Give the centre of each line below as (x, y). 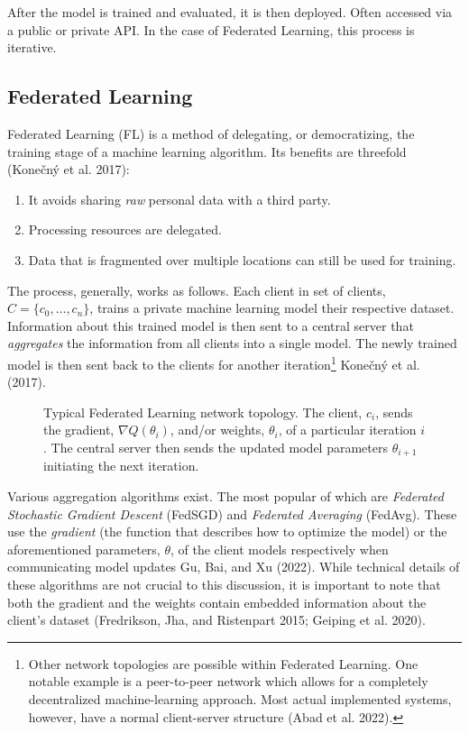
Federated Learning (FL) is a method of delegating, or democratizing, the (211, 133)
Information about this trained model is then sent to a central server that (211, 325)
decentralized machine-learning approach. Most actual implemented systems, (240, 698)
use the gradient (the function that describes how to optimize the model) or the (227, 531)
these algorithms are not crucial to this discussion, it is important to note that (224, 584)
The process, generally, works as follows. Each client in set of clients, (197, 290)
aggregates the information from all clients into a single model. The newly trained (232, 343)
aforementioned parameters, (84, 549)
